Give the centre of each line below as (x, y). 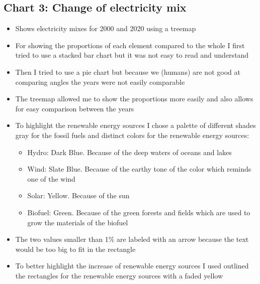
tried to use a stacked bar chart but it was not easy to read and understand (132, 55)
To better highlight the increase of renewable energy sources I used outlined (132, 266)
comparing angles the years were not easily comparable (100, 82)
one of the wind (51, 178)
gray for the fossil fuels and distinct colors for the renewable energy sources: (132, 135)
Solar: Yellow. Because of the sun (78, 195)
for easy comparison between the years (75, 108)
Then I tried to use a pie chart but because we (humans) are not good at (128, 72)
